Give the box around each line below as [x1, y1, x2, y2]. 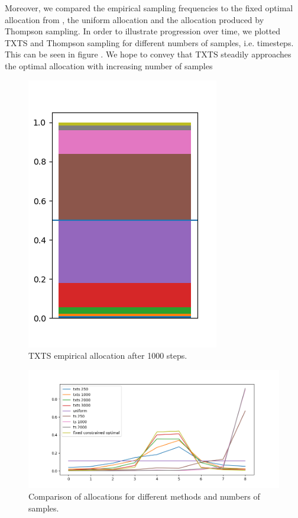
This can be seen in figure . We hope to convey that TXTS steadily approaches [5, 48, 291, 60]
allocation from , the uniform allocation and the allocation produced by [5, 13, 264, 25]
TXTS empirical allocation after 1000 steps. [28, 349, 187, 362]
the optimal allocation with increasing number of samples [5, 59, 213, 72]
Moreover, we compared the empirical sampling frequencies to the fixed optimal [5, 2, 293, 14]
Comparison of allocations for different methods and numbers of [28, 490, 260, 502]
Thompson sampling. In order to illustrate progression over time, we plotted [5, 25, 281, 37]
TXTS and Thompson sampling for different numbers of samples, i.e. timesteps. [5, 36, 294, 49]
